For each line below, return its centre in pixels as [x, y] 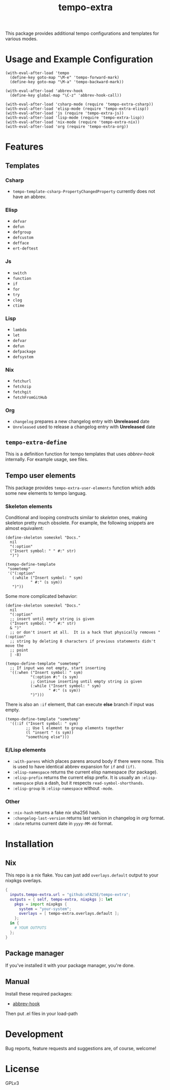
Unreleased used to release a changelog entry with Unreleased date [84, 427]
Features [24, 147]
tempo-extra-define [36, 442]
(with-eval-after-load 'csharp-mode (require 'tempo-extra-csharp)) [79, 104]
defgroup [22, 232]
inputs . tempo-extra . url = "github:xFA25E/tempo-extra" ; [70, 894]
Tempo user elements [40, 476]
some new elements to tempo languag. [46, 493]
